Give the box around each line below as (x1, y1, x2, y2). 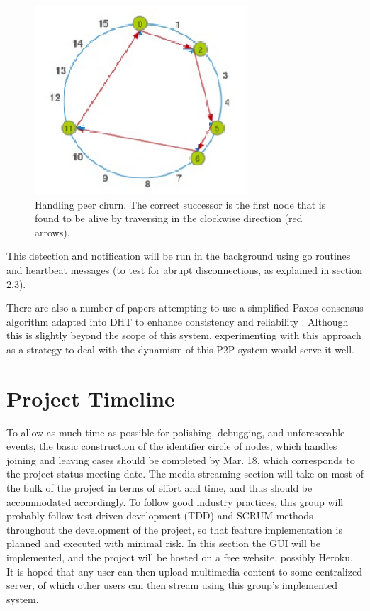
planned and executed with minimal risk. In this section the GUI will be (6, 536, 320, 551)
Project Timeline (6, 383, 175, 412)
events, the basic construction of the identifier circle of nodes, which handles (6, 439, 337, 453)
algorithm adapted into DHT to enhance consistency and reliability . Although (6, 314, 349, 329)
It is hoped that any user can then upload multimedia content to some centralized (6, 563, 362, 578)
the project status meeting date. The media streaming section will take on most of (6, 466, 364, 481)
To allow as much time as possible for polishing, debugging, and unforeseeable (6, 424, 345, 439)
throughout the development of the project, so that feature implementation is (6, 522, 342, 536)
